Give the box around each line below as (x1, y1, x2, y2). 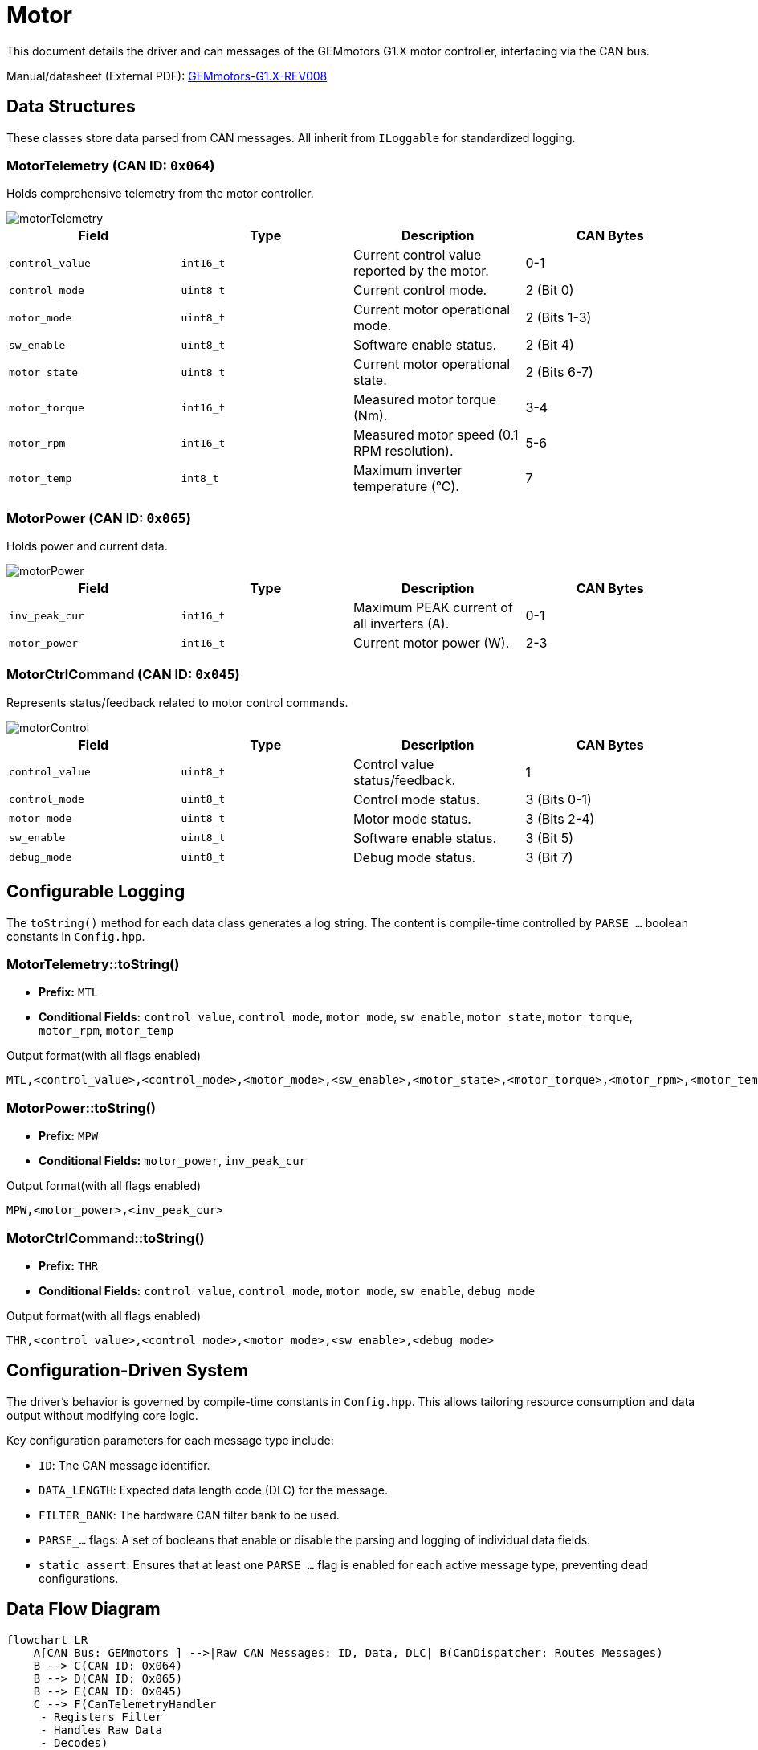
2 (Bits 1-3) (525, 309, 592, 326)
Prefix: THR (39, 1258, 99, 1273)
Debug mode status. (353, 848, 476, 865)
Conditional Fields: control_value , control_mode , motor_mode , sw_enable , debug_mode (39, 1283, 536, 1298)
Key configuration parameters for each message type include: (6, 1433, 334, 1447)
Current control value (353, 247, 482, 264)
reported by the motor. (353, 263, 489, 280)
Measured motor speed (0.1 (353, 427, 519, 444)
